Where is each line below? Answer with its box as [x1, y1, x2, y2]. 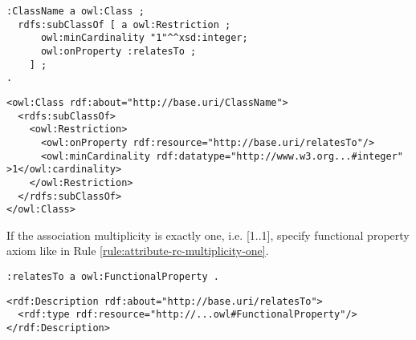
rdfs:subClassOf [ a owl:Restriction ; [18, 18, 231, 30]
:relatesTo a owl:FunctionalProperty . [6, 271, 219, 283]
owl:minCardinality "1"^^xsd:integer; [40, 32, 248, 44]
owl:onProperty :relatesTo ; [40, 45, 197, 57]
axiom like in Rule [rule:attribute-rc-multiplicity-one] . [6, 242, 269, 259]
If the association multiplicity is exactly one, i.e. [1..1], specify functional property [6, 226, 410, 243]
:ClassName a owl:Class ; [6, 6, 145, 17]
